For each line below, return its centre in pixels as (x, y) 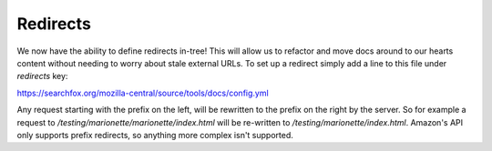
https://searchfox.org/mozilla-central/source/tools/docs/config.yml (143, 93)
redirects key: (42, 76)
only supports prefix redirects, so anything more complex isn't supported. (155, 135)
